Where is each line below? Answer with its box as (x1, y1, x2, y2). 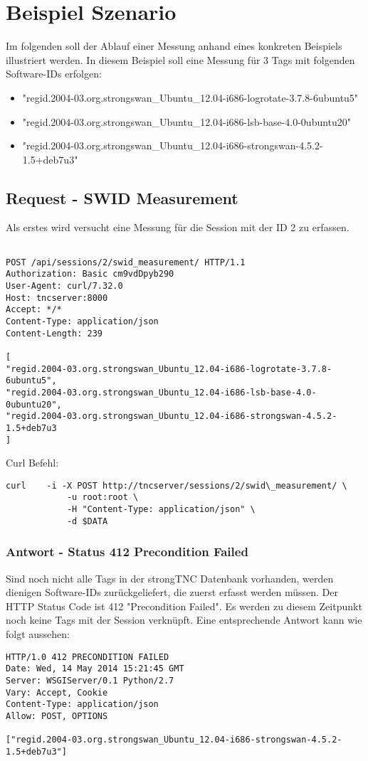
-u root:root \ (66, 492, 139, 503)
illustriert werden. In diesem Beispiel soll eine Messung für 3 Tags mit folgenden (6, 52, 355, 67)
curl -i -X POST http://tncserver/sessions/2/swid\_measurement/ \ (6, 480, 347, 491)
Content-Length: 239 (6, 328, 103, 339)
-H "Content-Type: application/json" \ (66, 504, 256, 515)
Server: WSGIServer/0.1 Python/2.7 (6, 675, 174, 686)
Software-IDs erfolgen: (6, 66, 102, 81)
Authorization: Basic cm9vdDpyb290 (6, 269, 174, 280)
